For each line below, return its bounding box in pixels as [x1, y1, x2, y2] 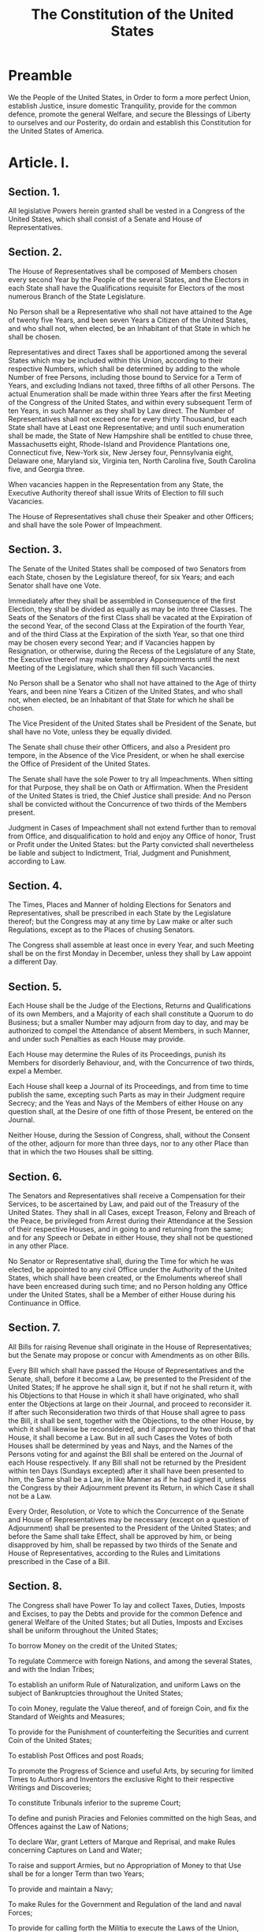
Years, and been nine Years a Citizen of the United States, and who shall [8, 686, 243, 696]
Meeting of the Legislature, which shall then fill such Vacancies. [8, 663, 215, 672]
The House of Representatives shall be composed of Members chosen [8, 266, 238, 276]
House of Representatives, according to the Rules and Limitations [8, 1548, 221, 1558]
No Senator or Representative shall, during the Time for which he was [8, 1257, 234, 1265]
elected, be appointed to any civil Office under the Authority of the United [8, 1265, 247, 1274]
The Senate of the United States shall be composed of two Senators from [8, 563, 247, 573]
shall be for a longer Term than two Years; [8, 1869, 144, 1878]
